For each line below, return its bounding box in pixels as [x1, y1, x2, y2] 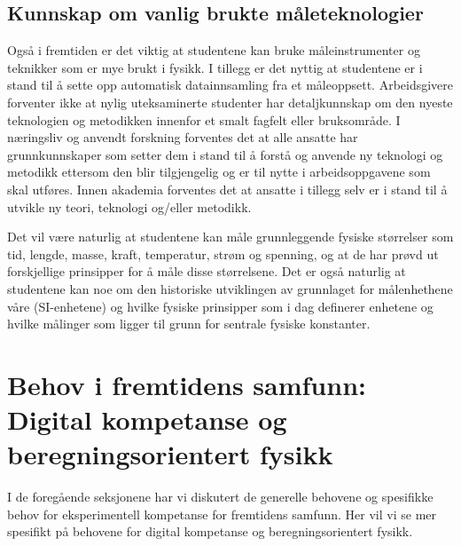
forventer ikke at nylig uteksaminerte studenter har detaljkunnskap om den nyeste [7, 92, 453, 111]
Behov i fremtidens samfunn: [7, 366, 366, 402]
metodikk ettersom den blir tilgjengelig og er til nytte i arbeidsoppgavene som [7, 162, 431, 181]
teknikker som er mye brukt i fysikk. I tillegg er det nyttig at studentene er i [7, 58, 423, 76]
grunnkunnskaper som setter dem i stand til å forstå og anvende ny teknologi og [7, 145, 443, 163]
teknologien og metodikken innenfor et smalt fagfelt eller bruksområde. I [7, 110, 401, 129]
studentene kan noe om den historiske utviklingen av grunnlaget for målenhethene [7, 279, 453, 297]
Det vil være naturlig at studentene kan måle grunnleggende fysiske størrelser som [7, 227, 454, 246]
